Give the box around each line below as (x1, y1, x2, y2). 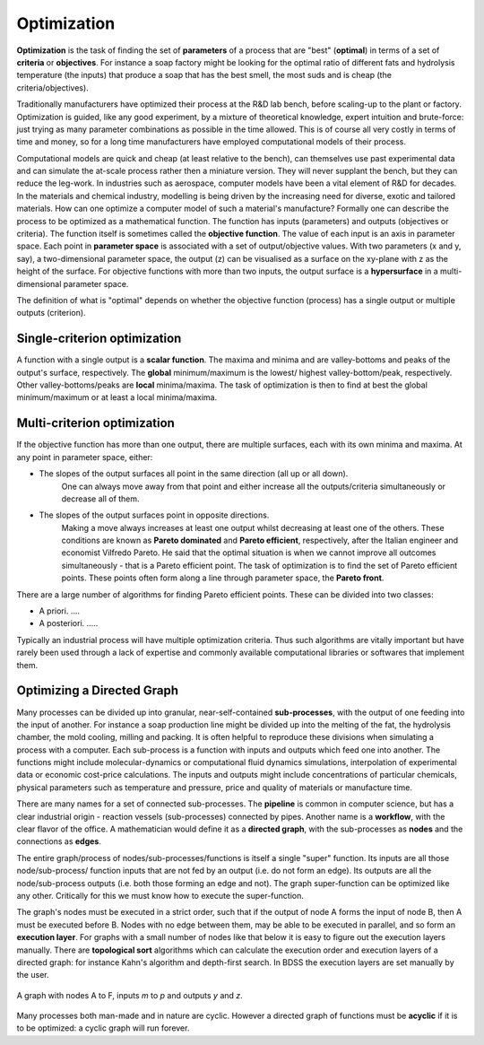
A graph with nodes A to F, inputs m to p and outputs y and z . (16, 989, 244, 1000)
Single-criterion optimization (16, 331, 182, 346)
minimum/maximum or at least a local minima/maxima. (16, 392, 218, 403)
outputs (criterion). (16, 308, 86, 318)
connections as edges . (16, 836, 102, 847)
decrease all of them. (61, 493, 140, 504)
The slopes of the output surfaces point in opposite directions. (39, 509, 270, 520)
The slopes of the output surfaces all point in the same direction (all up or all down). (39, 468, 349, 479)
